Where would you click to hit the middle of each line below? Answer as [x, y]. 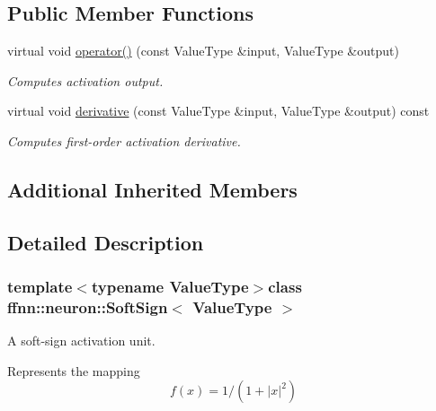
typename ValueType [170, 287]
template [40, 287]
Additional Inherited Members [152, 189]
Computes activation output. [85, 80]
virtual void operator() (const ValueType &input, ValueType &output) [203, 51]
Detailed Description [106, 242]
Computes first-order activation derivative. [124, 140]
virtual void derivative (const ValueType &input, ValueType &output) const [218, 111]
